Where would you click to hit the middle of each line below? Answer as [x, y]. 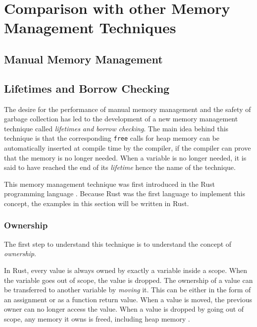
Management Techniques [90, 27]
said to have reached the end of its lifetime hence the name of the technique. [120, 167]
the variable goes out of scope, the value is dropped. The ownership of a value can [128, 280]
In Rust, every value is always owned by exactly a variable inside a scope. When [126, 270]
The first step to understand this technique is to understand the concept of [118, 244]
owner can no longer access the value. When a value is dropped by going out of [124, 309]
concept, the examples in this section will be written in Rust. [97, 203]
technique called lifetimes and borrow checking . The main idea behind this [116, 128]
